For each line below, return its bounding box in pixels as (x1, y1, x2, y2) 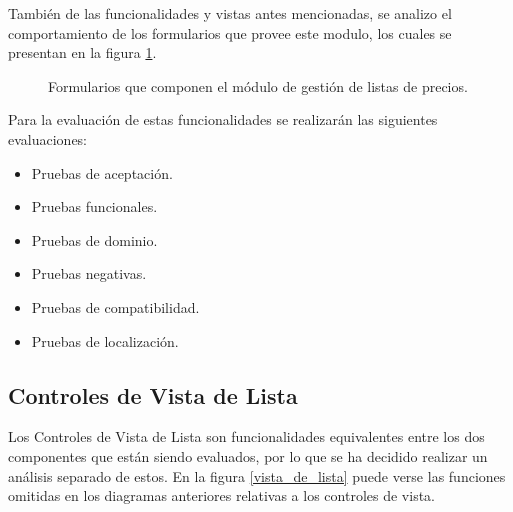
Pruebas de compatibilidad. (31, 296, 200, 317)
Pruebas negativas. (31, 263, 147, 284)
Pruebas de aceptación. (31, 162, 173, 183)
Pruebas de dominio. (31, 229, 158, 250)
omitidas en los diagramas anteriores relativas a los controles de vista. (8, 485, 435, 506)
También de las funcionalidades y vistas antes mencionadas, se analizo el (8, 3, 452, 23)
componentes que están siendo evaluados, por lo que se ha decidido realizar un (8, 445, 488, 466)
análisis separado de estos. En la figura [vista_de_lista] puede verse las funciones (8, 465, 506, 486)
